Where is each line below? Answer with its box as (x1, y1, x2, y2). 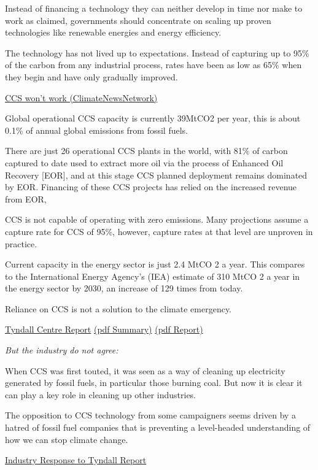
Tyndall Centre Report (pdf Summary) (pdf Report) (5, 323, 203, 336)
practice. (5, 237, 37, 250)
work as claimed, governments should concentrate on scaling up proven (5, 13, 271, 26)
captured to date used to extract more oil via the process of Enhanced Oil (5, 156, 284, 169)
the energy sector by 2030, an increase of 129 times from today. (5, 282, 243, 295)
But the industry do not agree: (5, 344, 118, 356)
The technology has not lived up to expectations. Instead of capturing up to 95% (5, 46, 309, 59)
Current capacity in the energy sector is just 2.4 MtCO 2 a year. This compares (5, 258, 305, 271)
